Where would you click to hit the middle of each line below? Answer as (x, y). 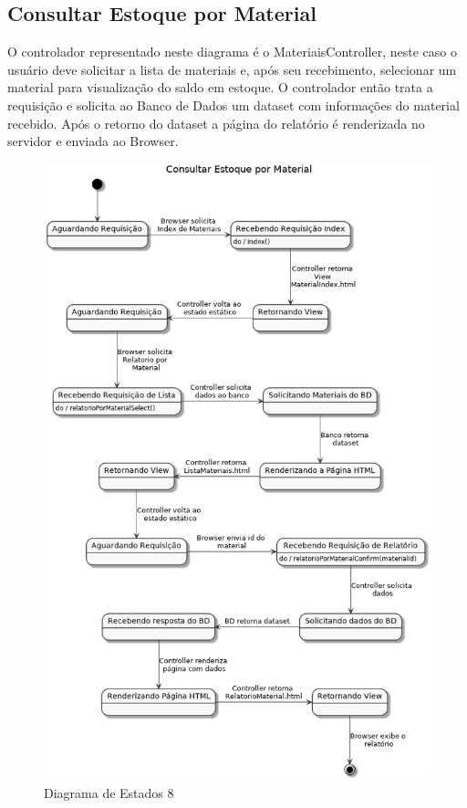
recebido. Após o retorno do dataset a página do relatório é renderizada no (216, 123)
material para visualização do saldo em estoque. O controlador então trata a (220, 87)
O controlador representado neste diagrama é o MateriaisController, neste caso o (232, 52)
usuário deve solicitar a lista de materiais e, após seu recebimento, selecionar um (232, 69)
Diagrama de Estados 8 (109, 792)
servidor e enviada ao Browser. (93, 141)
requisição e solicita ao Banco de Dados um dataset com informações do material (233, 105)
